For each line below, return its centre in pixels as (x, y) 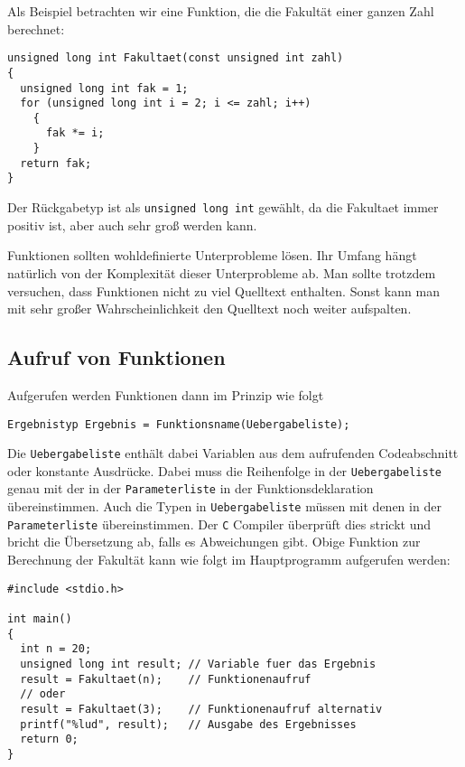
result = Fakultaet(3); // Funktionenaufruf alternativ (201, 709)
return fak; (56, 163)
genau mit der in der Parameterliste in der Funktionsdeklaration (191, 488)
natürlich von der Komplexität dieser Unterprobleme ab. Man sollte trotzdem (222, 272)
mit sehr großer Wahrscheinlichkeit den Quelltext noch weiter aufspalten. (209, 309)
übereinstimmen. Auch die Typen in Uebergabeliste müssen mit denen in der (224, 506)
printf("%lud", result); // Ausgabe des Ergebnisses (188, 724)
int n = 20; (56, 649)
